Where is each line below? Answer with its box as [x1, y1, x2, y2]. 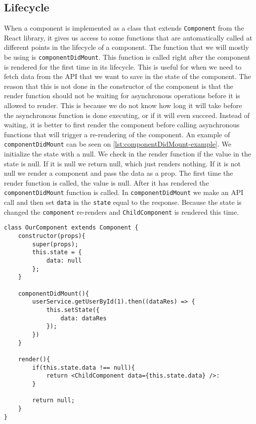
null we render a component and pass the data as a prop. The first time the [4, 168, 233, 178]
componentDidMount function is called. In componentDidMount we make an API [4, 187, 244, 197]
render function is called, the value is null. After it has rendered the [4, 177, 209, 188]
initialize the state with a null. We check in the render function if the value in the [4, 149, 251, 159]
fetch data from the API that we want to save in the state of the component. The [4, 71, 251, 81]
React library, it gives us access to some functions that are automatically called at [4, 32, 253, 42]
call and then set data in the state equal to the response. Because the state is [4, 197, 242, 207]
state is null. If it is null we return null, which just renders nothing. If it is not [4, 158, 241, 168]
